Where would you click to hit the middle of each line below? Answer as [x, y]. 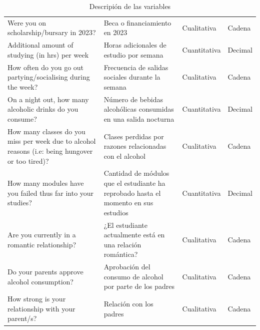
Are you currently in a [42, 235]
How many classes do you [46, 131]
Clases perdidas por [134, 136]
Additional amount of [40, 45]
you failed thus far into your [51, 193]
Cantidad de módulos [136, 173]
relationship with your [41, 308]
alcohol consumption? [40, 281]
